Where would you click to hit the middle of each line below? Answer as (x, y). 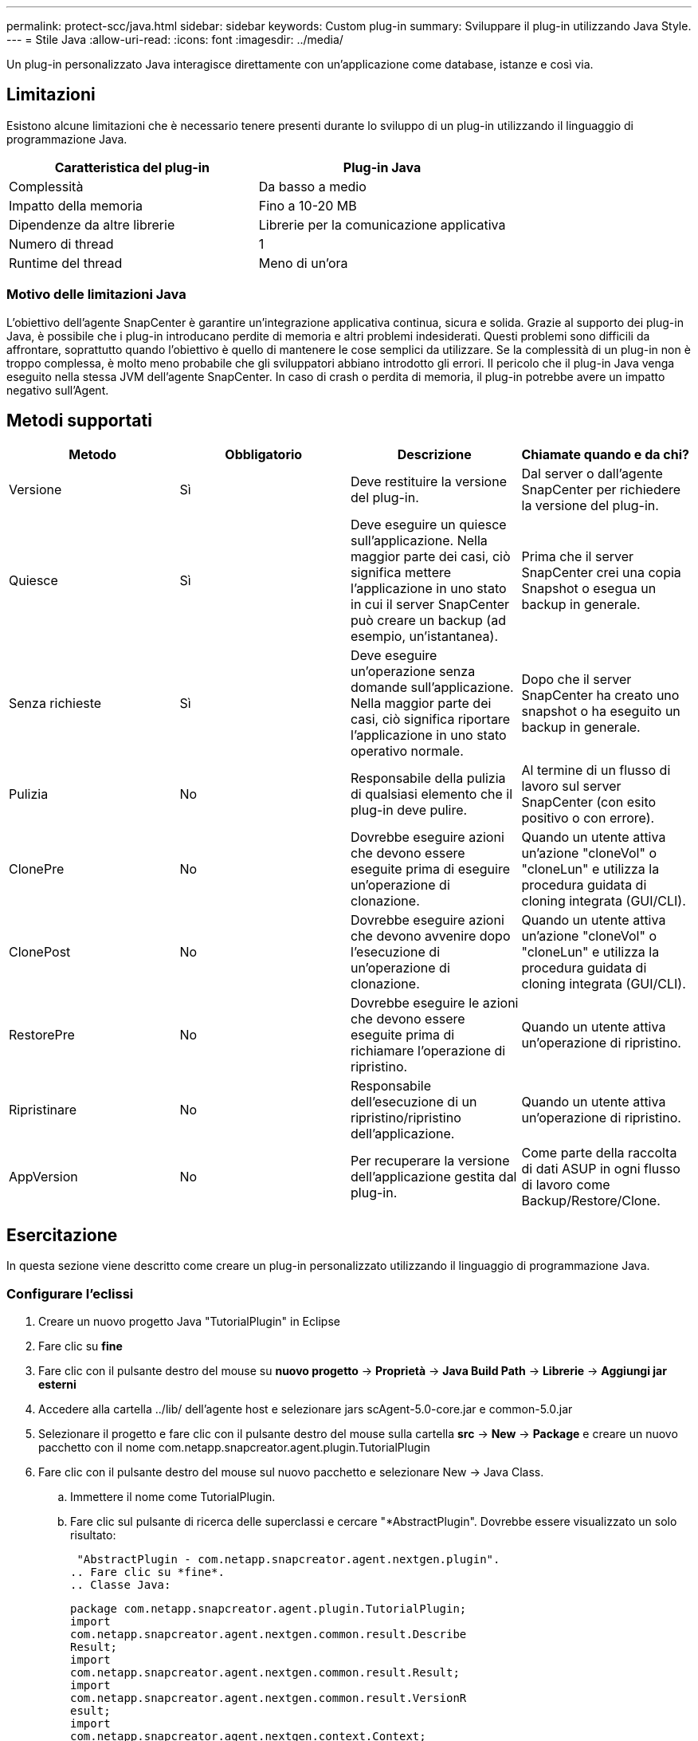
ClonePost (40, 952)
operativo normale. (407, 751)
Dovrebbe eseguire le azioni (435, 1003)
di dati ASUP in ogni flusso (601, 1169)
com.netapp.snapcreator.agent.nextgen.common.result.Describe (269, 1635)
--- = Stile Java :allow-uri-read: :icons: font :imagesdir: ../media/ (175, 39)
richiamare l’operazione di (428, 1051)
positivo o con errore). (588, 818)
